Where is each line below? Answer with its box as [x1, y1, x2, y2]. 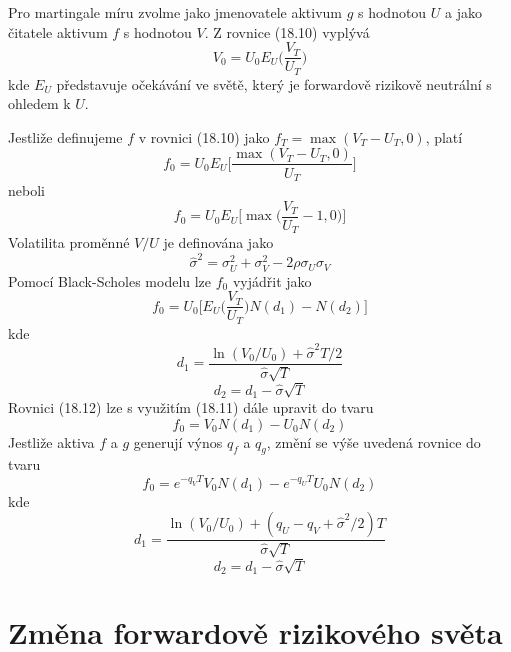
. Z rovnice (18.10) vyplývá [204, 21, 370, 42]
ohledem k [8, 93, 71, 114]
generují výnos [133, 431, 223, 452]
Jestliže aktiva [8, 431, 95, 452]
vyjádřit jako [232, 270, 312, 291]
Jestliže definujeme [8, 126, 123, 147]
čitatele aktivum [8, 21, 108, 42]
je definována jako [163, 232, 274, 253]
